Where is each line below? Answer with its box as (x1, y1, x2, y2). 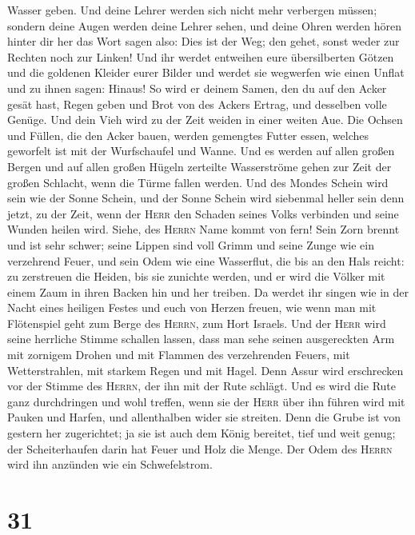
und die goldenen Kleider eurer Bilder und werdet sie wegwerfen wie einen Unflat (7, 64, 405, 81)
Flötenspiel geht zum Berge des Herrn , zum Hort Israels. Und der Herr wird (7, 314, 386, 331)
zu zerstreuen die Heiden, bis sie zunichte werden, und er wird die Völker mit (7, 268, 385, 285)
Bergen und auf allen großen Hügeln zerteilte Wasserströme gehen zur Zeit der (7, 158, 392, 174)
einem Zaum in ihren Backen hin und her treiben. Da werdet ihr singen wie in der (7, 283, 409, 300)
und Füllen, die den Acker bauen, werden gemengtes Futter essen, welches (7, 126, 369, 143)
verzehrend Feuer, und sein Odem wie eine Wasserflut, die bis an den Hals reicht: (7, 252, 405, 269)
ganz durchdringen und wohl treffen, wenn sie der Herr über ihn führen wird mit (7, 393, 405, 409)
